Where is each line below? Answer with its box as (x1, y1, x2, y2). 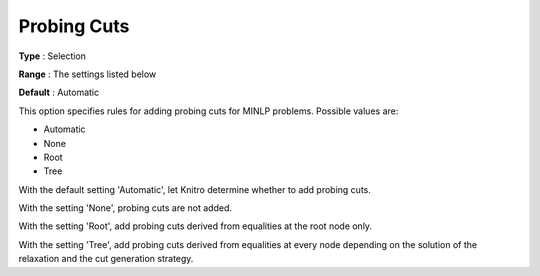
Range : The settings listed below (18, 68, 157, 80)
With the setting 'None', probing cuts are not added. (18, 202, 232, 214)
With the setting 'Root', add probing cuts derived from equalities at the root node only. (18, 220, 373, 232)
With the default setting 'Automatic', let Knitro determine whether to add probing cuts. (18, 183, 372, 195)
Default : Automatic (18, 86, 100, 99)
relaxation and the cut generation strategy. (18, 253, 194, 265)
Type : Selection (18, 50, 87, 62)
